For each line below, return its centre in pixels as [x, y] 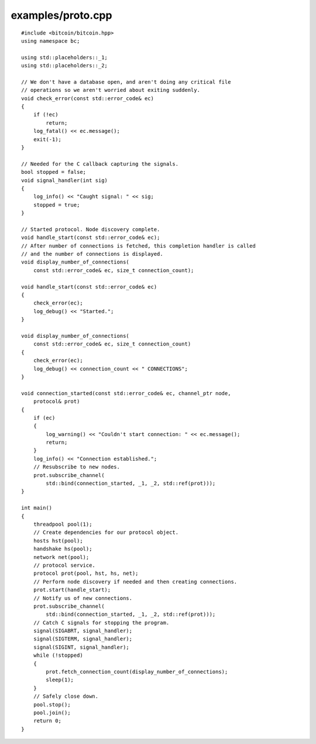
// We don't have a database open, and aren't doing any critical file [126, 82]
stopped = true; [56, 205]
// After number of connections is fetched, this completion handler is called [138, 246]
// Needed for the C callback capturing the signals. [100, 164]
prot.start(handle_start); [72, 590]
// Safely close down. [66, 696]
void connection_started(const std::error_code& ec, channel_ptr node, [126, 393]
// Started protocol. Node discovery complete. [91, 229]
